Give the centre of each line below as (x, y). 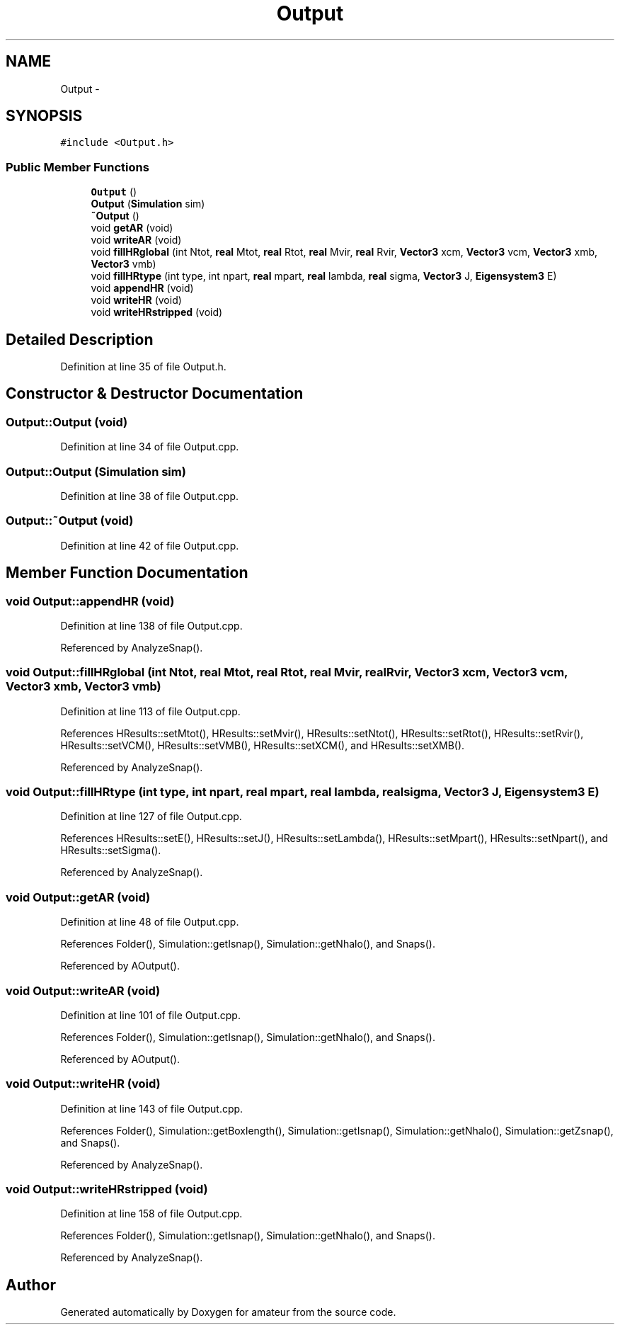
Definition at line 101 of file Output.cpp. (150, 1015)
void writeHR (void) (136, 300)
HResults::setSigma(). (111, 851)
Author (31, 1285)
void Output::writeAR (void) (83, 990)
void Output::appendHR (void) (90, 601)
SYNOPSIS (44, 116)
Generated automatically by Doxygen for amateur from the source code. (228, 1312)
